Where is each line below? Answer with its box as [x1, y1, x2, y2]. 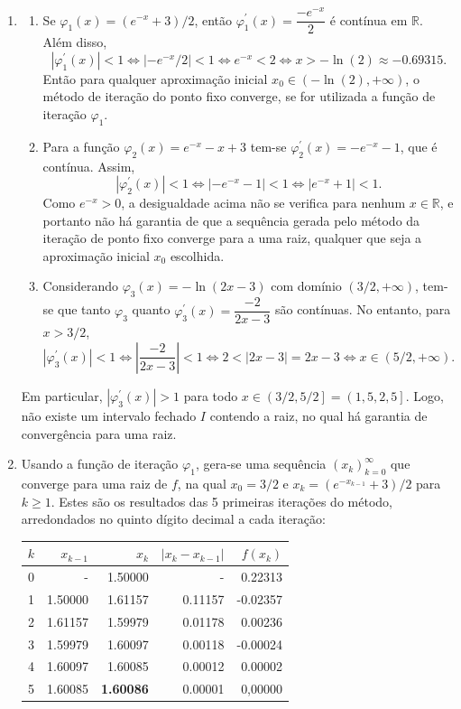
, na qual [177, 473, 226, 492]
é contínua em [329, 10, 408, 29]
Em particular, [21, 386, 103, 405]
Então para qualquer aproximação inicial [42, 69, 268, 88]
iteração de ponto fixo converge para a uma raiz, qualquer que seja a [42, 229, 422, 247]
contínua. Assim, [42, 156, 135, 175]
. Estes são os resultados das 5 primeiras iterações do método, [51, 491, 392, 510]
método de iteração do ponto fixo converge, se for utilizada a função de [42, 87, 436, 106]
